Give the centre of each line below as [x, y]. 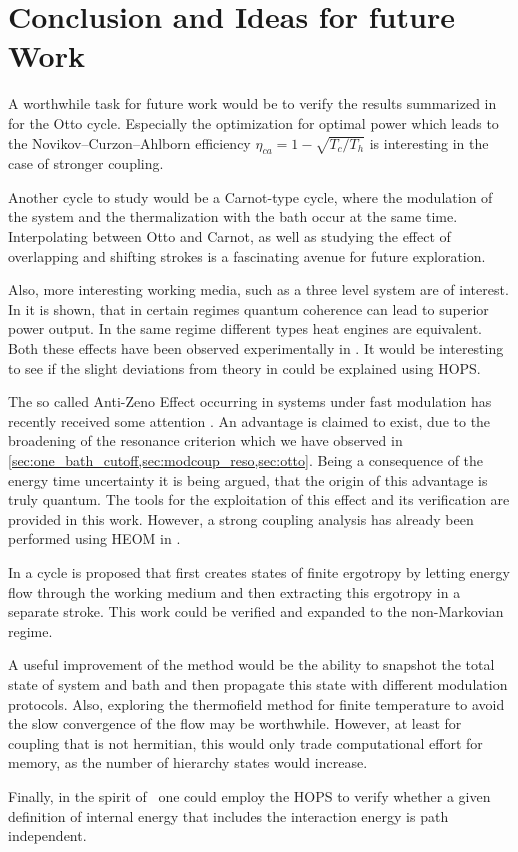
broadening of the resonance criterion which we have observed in [205, 440]
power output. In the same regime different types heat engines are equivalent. [245, 328]
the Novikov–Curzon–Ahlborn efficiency [129, 142]
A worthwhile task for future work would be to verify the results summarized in [252, 103]
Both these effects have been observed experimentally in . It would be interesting [256, 348]
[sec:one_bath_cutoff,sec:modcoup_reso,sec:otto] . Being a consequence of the [246, 460]
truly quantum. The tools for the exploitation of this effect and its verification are [259, 499]
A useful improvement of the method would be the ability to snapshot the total [251, 664]
